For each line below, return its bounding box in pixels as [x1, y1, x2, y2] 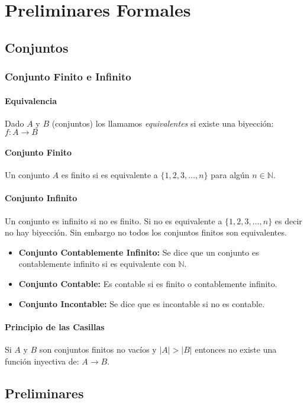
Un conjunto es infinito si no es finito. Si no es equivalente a [5, 214, 222, 227]
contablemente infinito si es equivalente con [18, 257, 176, 270]
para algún [211, 169, 250, 181]
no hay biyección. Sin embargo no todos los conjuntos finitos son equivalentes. [5, 226, 287, 238]
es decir [274, 214, 302, 227]
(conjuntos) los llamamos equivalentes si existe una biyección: [51, 117, 274, 129]
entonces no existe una [195, 343, 277, 355]
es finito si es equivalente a [61, 169, 158, 181]
